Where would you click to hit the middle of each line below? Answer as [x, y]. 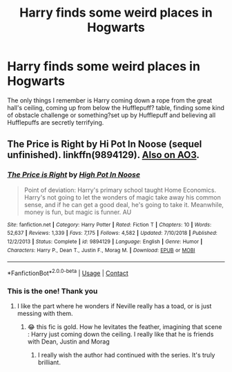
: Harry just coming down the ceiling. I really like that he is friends [120, 335]
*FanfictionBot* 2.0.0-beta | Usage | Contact [68, 273]
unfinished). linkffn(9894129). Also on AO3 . [104, 155]
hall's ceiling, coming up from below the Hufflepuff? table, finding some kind [116, 107]
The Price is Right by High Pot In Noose [74, 175]
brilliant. [49, 362]
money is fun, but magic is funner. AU [78, 212]
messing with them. [45, 314]
